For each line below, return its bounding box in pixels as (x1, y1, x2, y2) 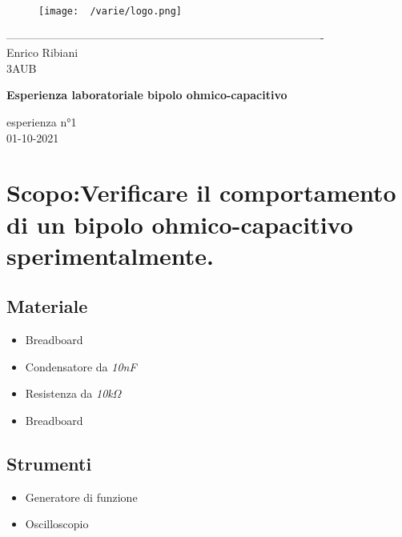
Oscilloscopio (25, 515, 89, 532)
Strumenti (6, 451, 92, 475)
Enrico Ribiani (6, 44, 78, 61)
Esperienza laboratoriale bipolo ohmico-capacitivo (6, 86, 287, 103)
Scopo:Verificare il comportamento (6, 176, 396, 209)
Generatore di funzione (25, 488, 138, 505)
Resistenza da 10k (25, 385, 113, 402)
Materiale (6, 294, 88, 319)
